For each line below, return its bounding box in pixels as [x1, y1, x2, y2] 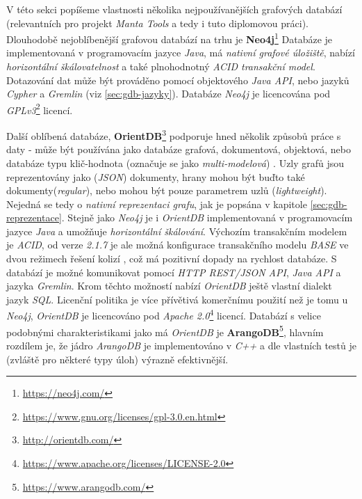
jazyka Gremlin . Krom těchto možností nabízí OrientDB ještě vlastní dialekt [6, 278, 332, 293]
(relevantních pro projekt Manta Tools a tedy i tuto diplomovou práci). [6, 15, 309, 30]
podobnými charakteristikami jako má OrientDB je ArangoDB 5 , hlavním [6, 322, 324, 339]
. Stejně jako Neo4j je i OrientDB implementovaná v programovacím [61, 210, 353, 225]
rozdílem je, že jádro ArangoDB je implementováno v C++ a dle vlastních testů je [6, 338, 356, 352]
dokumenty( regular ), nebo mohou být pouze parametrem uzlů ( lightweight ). [6, 183, 327, 198]
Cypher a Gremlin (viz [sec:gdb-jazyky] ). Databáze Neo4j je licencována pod [6, 86, 331, 101]
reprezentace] [6, 210, 62, 225]
